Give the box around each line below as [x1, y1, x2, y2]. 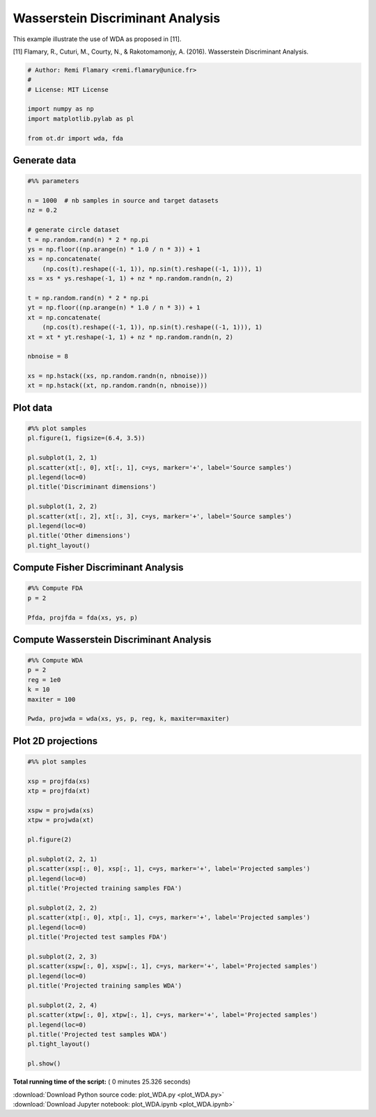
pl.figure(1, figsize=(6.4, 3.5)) [27, 434, 146, 442]
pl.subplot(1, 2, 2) [27, 502, 97, 511]
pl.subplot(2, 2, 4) [27, 1001, 97, 1009]
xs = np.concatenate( [27, 255, 102, 263]
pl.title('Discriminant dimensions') [27, 483, 157, 491]
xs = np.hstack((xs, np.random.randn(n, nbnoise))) [27, 372, 208, 380]
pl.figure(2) [27, 836, 72, 843]
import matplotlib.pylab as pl [27, 115, 135, 122]
